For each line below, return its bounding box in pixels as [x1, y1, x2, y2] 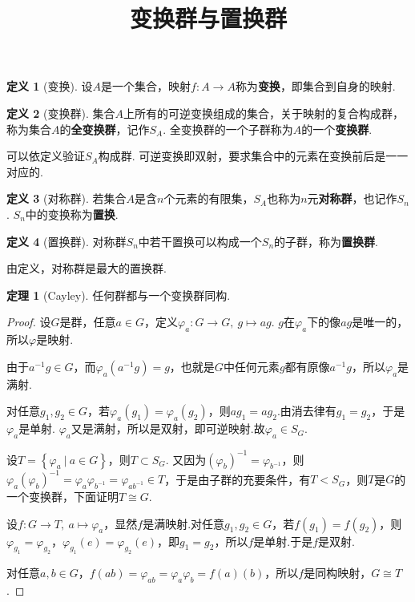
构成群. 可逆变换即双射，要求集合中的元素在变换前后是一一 [98, 147, 409, 164]
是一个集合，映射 [101, 78, 191, 95]
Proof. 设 [6, 313, 51, 330]
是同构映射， [304, 564, 372, 581]
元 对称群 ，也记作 [307, 190, 397, 207]
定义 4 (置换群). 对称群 [6, 232, 127, 249]
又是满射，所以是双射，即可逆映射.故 [71, 420, 265, 437]
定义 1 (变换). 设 [6, 78, 93, 95]
